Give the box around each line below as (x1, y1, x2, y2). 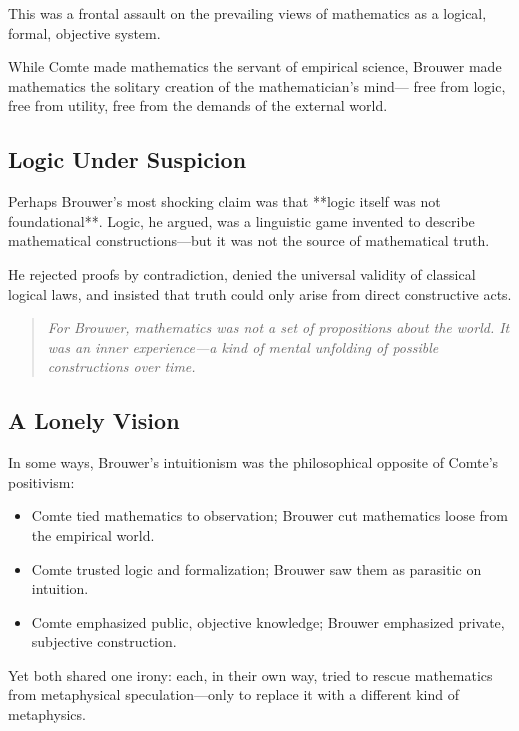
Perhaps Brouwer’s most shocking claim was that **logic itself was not (8, 191, 441, 212)
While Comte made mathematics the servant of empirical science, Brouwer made (8, 56, 502, 77)
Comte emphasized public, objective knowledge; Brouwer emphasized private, (31, 611, 505, 632)
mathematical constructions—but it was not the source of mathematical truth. (8, 230, 490, 251)
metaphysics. (8, 704, 86, 725)
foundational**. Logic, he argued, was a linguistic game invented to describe (8, 210, 475, 231)
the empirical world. (31, 524, 155, 545)
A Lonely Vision (8, 405, 180, 436)
